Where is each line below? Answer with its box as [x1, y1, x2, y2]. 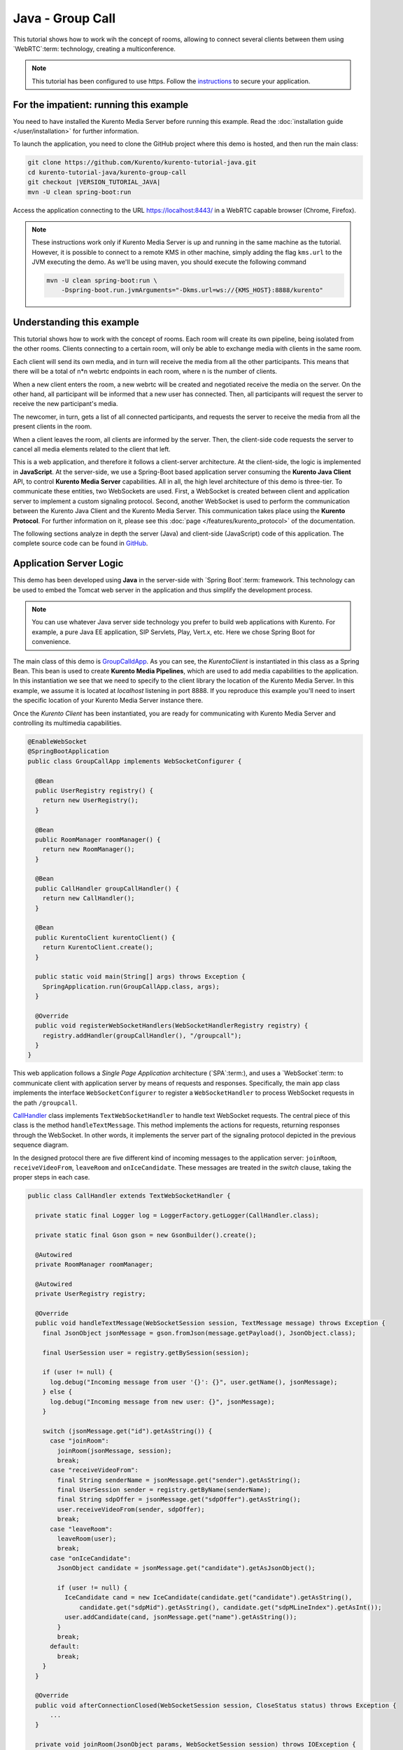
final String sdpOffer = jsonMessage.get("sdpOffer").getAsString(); [57, 1495, 301, 1504]
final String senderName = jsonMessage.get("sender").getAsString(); [57, 1476, 301, 1484]
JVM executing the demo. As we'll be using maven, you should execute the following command [31, 258, 307, 266]
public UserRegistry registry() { [35, 786, 154, 794]
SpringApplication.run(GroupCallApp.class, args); [42, 982, 220, 990]
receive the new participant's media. [13, 400, 118, 408]
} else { [42, 1388, 73, 1396]
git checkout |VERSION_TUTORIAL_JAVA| [27, 178, 161, 186]
